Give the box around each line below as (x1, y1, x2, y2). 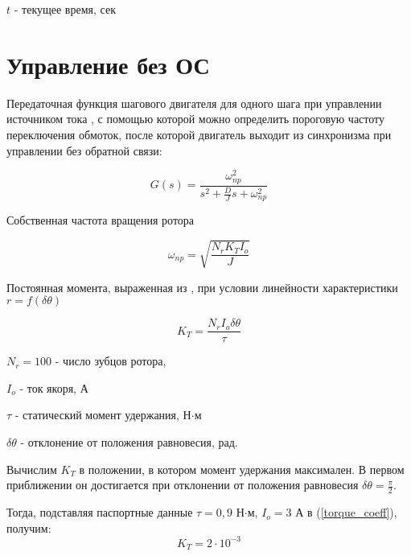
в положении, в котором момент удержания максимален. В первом (79, 460, 405, 477)
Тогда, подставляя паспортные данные (6, 504, 193, 521)
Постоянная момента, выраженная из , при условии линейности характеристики (6, 278, 398, 295)
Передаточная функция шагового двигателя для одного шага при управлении (6, 94, 382, 111)
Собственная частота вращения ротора (6, 212, 195, 229)
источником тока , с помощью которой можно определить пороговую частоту (6, 110, 384, 127)
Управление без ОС (6, 47, 210, 80)
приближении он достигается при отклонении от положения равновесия (6, 476, 359, 493)
